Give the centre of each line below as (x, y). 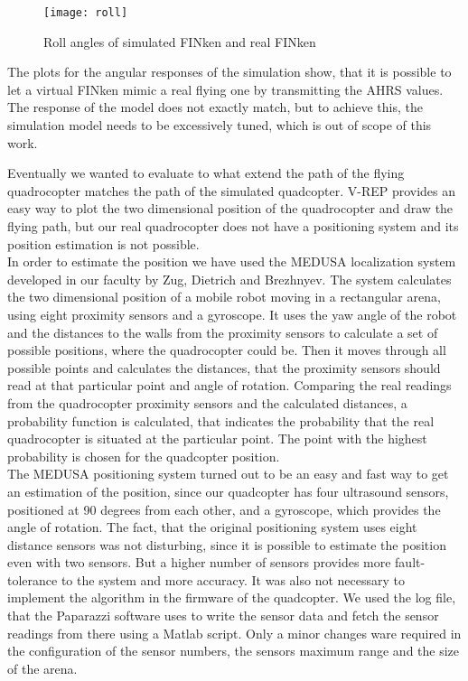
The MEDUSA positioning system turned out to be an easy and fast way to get (228, 474)
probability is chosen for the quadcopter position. (144, 456)
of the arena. (42, 668)
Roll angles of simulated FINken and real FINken (180, 41)
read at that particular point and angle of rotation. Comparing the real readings (229, 385)
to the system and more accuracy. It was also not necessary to (233, 579)
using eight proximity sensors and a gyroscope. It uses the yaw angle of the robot (232, 314)
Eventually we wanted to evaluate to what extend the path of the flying (206, 173)
